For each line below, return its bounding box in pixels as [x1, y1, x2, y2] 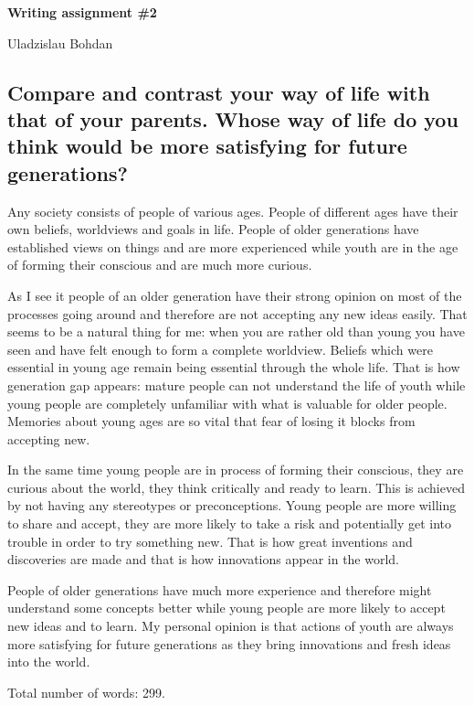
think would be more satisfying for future [7, 132, 407, 160]
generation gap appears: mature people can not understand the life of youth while [7, 375, 466, 394]
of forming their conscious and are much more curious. [7, 255, 312, 274]
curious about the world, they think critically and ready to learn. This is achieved [7, 477, 465, 497]
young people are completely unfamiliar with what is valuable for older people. [7, 393, 448, 412]
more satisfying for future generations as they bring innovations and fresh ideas [7, 634, 451, 653]
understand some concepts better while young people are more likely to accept [7, 598, 446, 617]
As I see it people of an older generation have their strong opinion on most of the [7, 285, 462, 304]
